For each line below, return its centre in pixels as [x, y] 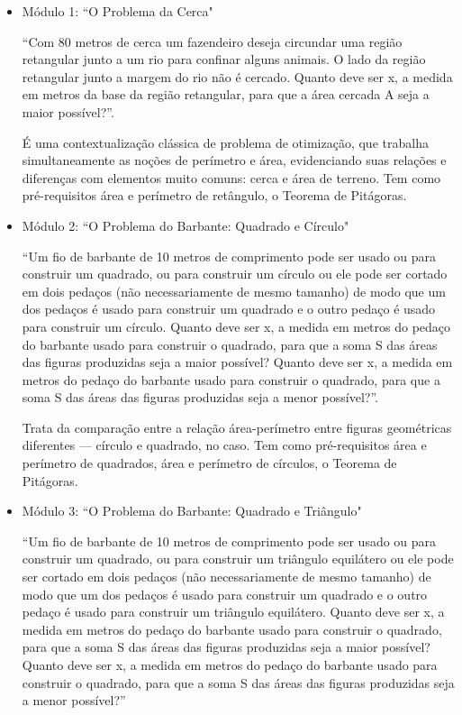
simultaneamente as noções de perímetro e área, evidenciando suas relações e [234, 160]
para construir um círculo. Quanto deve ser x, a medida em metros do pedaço [236, 326]
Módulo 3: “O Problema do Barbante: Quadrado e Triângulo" [192, 511]
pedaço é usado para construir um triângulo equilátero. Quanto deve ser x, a [233, 612]
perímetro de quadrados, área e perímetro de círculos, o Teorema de [209, 463]
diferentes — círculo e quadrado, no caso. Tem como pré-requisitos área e [224, 445]
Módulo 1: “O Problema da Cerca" [118, 11]
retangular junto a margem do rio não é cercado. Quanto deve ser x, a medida [237, 76]
